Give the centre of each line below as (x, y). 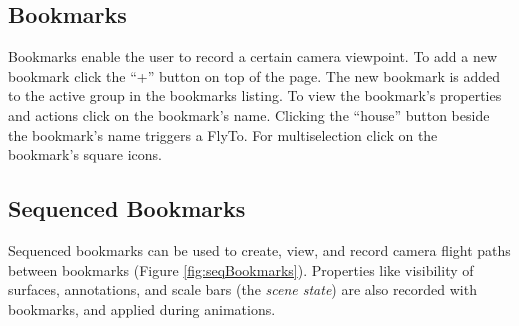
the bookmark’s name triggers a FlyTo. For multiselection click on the (223, 134)
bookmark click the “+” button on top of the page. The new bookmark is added (254, 75)
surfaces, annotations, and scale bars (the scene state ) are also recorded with (242, 289)
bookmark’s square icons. (85, 154)
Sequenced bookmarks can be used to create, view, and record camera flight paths (259, 249)
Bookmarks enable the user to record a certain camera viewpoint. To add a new (252, 56)
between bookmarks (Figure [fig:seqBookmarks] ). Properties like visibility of (241, 269)
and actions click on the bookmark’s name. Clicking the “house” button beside (249, 114)
